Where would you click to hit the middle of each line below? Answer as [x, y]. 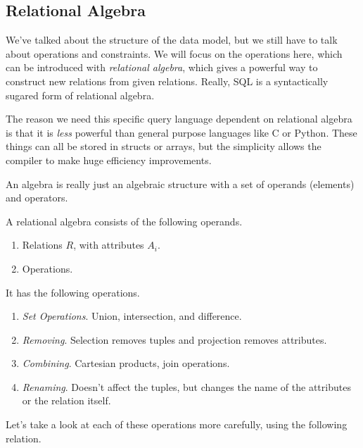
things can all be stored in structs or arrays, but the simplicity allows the [164, 146]
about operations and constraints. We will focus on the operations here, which [174, 53]
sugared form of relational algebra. [80, 95]
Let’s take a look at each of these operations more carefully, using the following [177, 424]
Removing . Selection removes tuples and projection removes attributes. [174, 339]
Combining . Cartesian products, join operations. [126, 363]
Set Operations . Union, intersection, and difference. [132, 316]
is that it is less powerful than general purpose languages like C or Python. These [181, 132]
